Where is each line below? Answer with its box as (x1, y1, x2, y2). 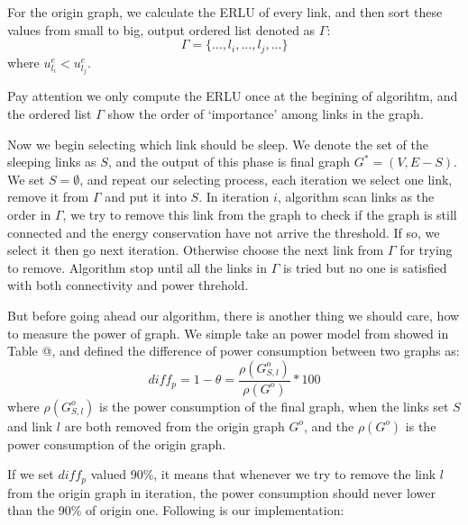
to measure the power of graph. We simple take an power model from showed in (7, 323, 449, 342)
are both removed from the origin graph (64, 416, 285, 435)
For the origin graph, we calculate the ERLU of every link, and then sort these (7, 3, 443, 21)
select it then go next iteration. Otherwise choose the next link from (7, 240, 384, 259)
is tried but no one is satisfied (282, 258, 447, 276)
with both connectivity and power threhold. (7, 276, 249, 294)
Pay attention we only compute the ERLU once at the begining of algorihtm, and (7, 86, 458, 105)
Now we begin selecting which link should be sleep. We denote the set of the (7, 134, 428, 153)
